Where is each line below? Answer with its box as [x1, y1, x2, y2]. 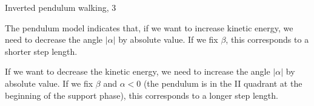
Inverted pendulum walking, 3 [5, 1, 116, 13]
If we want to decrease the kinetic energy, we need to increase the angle [5, 65, 270, 78]
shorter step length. [5, 45, 78, 57]
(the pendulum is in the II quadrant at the [143, 76, 302, 89]
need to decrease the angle [5, 33, 103, 46]
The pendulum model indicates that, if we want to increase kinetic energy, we [5, 21, 293, 34]
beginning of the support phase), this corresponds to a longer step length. [5, 89, 278, 101]
